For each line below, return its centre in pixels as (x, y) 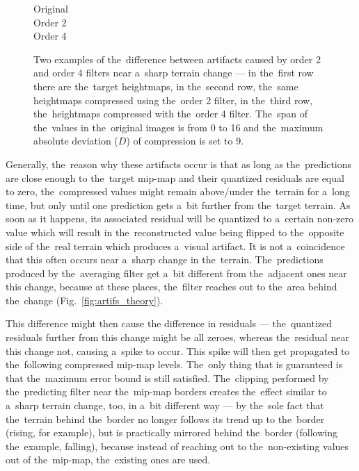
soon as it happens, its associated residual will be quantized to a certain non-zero (179, 218)
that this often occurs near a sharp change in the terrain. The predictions (165, 259)
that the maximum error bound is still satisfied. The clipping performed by (167, 378)
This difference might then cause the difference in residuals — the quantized (169, 323)
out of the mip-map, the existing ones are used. (108, 460)
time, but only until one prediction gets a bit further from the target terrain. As (178, 205)
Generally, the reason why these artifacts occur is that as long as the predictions (179, 164)
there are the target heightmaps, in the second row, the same (166, 86)
